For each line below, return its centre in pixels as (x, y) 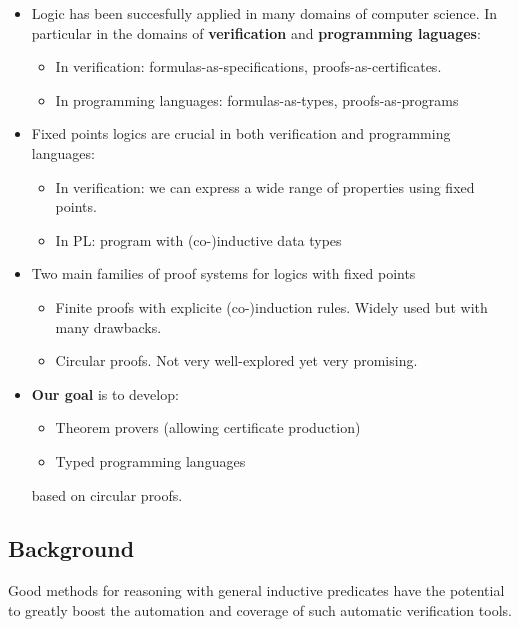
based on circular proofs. (107, 494)
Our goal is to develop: (105, 393)
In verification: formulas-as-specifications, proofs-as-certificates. (248, 66)
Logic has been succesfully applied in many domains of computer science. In (264, 13)
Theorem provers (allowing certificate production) (208, 427)
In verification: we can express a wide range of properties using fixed (265, 186)
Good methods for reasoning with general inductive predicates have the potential (256, 590)
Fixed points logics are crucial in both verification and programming (241, 133)
